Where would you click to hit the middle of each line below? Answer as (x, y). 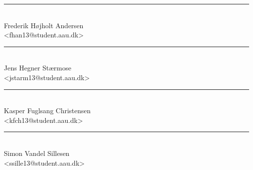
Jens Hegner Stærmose (38, 68)
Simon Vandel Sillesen (37, 153)
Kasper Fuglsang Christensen (47, 110)
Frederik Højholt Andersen (44, 25)
